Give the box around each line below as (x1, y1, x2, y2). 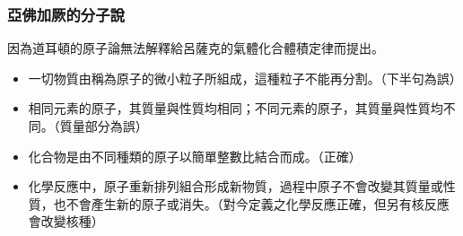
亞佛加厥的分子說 (7, 3, 125, 25)
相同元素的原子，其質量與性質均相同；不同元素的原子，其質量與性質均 (28, 99, 443, 118)
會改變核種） (28, 212, 104, 231)
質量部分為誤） (59, 117, 148, 135)
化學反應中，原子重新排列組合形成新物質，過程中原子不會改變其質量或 (28, 177, 443, 196)
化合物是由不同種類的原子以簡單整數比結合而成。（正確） (28, 146, 362, 165)
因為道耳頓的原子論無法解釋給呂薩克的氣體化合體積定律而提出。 (7, 39, 384, 57)
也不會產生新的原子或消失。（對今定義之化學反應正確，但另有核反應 (53, 194, 450, 213)
